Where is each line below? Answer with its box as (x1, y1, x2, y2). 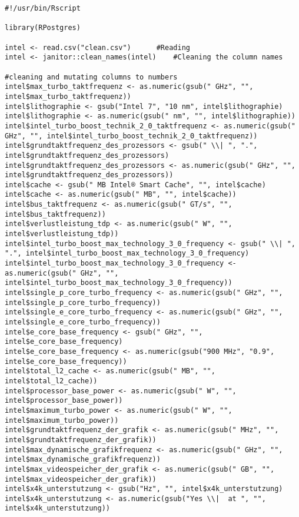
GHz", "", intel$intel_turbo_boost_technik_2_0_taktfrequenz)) (5, 131, 258, 140)
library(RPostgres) (5, 24, 81, 32)
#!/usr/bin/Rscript (5, 4, 81, 12)
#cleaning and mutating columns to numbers (5, 72, 178, 81)
